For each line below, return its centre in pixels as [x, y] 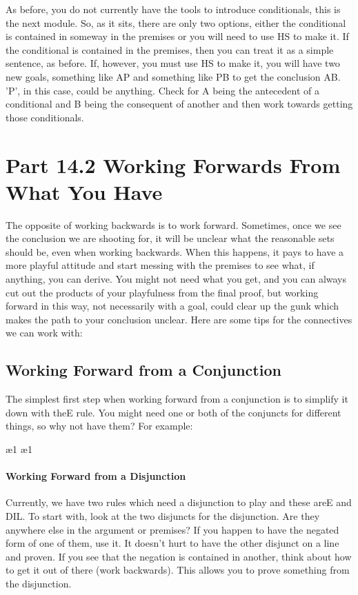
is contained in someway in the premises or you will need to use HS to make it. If [177, 36]
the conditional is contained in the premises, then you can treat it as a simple [170, 49]
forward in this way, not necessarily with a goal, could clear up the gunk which [172, 306]
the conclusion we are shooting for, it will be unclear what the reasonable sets [170, 238]
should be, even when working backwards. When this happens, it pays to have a [175, 251]
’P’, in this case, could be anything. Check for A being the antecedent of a [162, 90]
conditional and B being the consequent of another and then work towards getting [179, 104]
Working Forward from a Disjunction [96, 476]
